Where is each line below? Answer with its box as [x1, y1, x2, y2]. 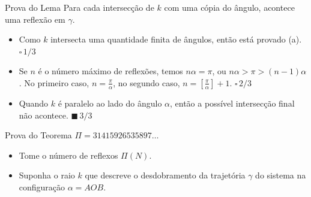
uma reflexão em [5, 13, 65, 25]
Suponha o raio [19, 169, 75, 181]
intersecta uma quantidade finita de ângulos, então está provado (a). [50, 33, 302, 46]
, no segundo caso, [113, 76, 180, 89]
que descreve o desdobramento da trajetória [85, 169, 246, 181]
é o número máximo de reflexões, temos [38, 65, 183, 77]
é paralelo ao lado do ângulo [58, 96, 162, 109]
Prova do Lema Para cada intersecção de [5, 1, 154, 13]
